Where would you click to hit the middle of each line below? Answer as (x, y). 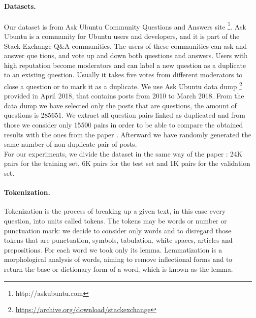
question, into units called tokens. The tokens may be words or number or (115, 221)
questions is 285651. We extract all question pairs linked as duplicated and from (125, 115)
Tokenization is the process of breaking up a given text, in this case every (115, 211)
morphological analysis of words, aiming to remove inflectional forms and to (118, 259)
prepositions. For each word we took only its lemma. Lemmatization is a (113, 249)
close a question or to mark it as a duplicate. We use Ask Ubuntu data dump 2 (123, 85)
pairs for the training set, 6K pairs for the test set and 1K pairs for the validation (127, 163)
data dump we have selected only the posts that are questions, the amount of (120, 105)
